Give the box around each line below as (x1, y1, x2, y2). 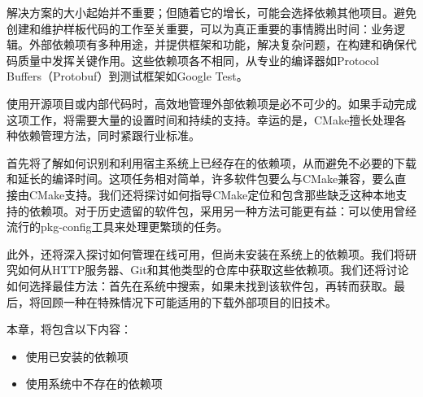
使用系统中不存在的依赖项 (25, 375, 163, 392)
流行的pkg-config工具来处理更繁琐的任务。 (7, 218, 229, 235)
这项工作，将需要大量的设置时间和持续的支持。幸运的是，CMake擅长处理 (7, 111, 395, 128)
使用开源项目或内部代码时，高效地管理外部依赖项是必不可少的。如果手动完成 (7, 94, 416, 111)
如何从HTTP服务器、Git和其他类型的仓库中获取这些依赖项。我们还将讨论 (17, 261, 409, 278)
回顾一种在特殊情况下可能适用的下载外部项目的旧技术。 (40, 293, 337, 310)
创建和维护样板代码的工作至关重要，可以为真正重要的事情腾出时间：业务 (7, 20, 394, 37)
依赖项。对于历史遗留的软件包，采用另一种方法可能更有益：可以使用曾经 (28, 202, 416, 219)
